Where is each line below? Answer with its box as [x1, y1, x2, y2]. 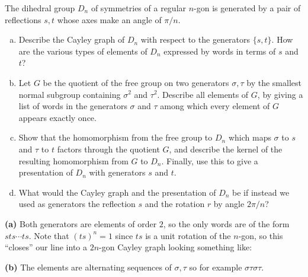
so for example [189, 260, 242, 273]
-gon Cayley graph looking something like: [99, 241, 252, 253]
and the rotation [145, 198, 205, 210]
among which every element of [160, 100, 270, 112]
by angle [213, 198, 245, 210]
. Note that [28, 229, 69, 241]
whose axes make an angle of [57, 13, 162, 26]
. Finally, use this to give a [161, 154, 258, 167]
